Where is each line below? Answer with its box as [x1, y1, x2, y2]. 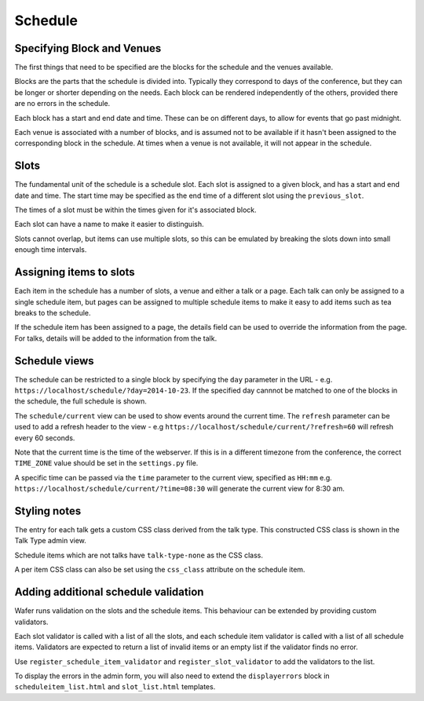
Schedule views [14, 354, 94, 367]
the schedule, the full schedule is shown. [14, 396, 147, 406]
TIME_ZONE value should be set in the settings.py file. [14, 458, 199, 468]
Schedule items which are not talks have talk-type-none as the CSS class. [14, 550, 263, 560]
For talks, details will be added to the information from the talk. [14, 334, 217, 343]
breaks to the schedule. [14, 308, 91, 317]
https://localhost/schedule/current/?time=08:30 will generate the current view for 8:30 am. [14, 484, 345, 494]
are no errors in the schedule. [14, 99, 111, 108]
